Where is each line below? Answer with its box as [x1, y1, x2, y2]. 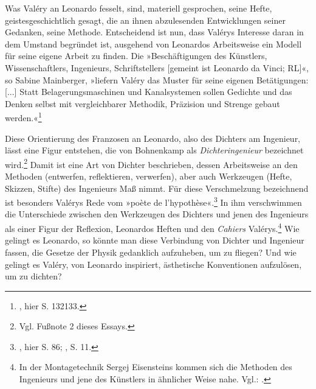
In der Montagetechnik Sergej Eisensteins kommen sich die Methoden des [19, 360, 292, 373]
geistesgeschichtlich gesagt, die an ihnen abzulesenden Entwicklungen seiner [5, 13, 286, 26]
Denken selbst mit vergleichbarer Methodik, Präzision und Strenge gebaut [5, 97, 280, 110]
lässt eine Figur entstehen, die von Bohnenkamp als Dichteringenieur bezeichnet [5, 144, 304, 156]
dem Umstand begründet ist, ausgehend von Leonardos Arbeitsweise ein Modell [5, 37, 302, 50]
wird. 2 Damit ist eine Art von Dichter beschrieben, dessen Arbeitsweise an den [5, 156, 298, 170]
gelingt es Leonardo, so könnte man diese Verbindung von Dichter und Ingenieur [5, 234, 304, 247]
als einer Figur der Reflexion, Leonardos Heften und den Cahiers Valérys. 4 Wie [5, 220, 300, 234]
